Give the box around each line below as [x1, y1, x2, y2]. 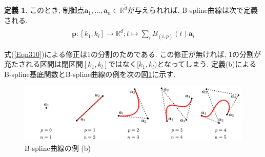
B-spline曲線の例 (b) [25, 142, 91, 153]
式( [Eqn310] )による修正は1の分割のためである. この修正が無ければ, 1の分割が [4, 48, 261, 59]
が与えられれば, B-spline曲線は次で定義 [127, 5, 258, 15]
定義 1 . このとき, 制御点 [4, 5, 85, 15]
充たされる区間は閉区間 [4, 58, 83, 69]
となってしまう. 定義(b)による [157, 58, 257, 69]
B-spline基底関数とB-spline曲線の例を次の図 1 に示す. [4, 68, 176, 79]
